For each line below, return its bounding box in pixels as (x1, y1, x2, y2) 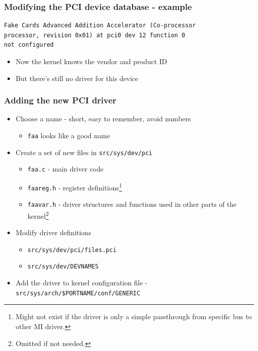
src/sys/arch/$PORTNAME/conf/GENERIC (15, 289, 140, 297)
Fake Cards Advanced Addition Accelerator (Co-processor (4, 22, 196, 29)
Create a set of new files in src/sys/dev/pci (15, 147, 152, 157)
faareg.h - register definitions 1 (27, 180, 122, 192)
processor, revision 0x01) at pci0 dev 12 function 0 (4, 31, 186, 39)
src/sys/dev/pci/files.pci (27, 246, 117, 254)
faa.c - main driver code (27, 164, 104, 174)
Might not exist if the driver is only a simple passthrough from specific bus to (15, 311, 252, 322)
